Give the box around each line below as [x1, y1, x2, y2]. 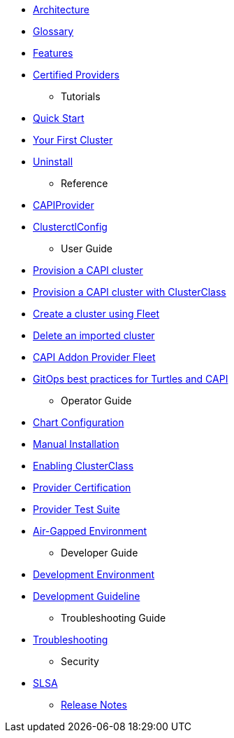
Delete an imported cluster [33, 329, 155, 341]
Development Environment [33, 568, 155, 580]
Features [33, 47, 73, 59]
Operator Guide [61, 395, 132, 406]
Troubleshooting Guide [61, 612, 166, 624]
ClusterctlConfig [33, 221, 108, 233]
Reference [61, 177, 108, 189]
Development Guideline [33, 590, 140, 602]
